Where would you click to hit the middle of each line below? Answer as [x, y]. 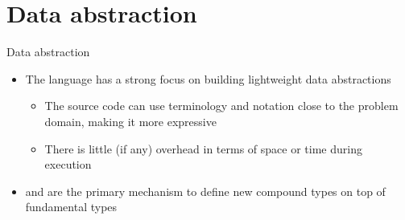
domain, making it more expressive [130, 121]
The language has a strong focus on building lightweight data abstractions [208, 78]
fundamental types [71, 207]
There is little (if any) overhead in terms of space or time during [203, 148]
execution [68, 164]
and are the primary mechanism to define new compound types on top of [205, 191]
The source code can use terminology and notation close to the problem [221, 106]
